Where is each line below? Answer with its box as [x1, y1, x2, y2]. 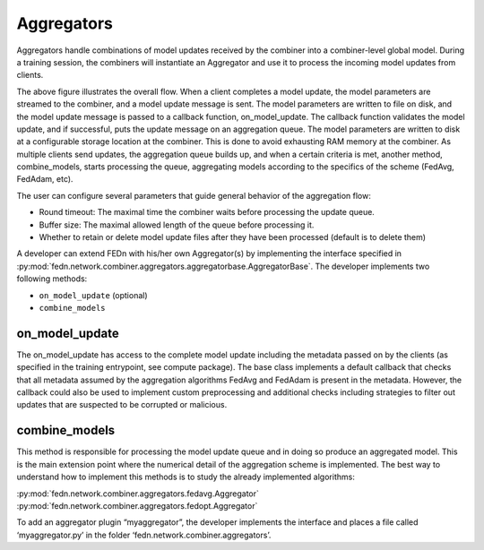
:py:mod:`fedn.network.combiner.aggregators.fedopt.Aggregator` [16, 500, 258, 511]
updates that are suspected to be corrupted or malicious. [16, 400, 228, 410]
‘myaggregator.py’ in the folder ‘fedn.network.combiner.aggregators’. [16, 529, 272, 540]
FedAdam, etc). [16, 174, 73, 185]
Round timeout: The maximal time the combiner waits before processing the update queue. [39, 207, 376, 218]
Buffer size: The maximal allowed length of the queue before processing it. [39, 219, 315, 230]
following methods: [16, 273, 88, 284]
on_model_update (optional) [39, 289, 148, 300]
